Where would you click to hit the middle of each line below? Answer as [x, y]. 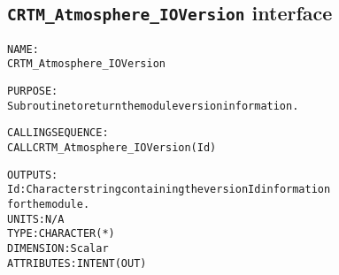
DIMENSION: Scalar [58, 248]
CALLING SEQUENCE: [58, 133]
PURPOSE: [33, 92]
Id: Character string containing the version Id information [169, 190]
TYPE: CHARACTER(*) [61, 234]
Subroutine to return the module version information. [153, 106]
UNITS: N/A [36, 219]
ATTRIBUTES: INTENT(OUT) [77, 263]
